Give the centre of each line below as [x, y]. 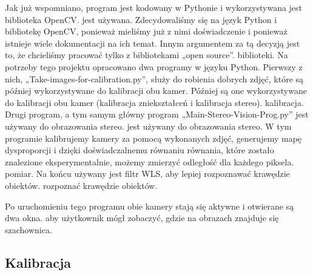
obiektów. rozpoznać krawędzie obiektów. [81, 185]
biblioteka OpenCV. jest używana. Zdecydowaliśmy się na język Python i [141, 19]
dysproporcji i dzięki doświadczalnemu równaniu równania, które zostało [140, 150]
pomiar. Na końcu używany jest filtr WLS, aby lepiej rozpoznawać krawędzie [147, 174]
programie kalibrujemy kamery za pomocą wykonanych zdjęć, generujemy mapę [153, 138]
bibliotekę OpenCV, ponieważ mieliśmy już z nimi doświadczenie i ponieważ [146, 31]
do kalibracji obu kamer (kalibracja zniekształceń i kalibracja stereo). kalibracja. [154, 102]
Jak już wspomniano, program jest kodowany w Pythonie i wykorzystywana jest [154, 7]
